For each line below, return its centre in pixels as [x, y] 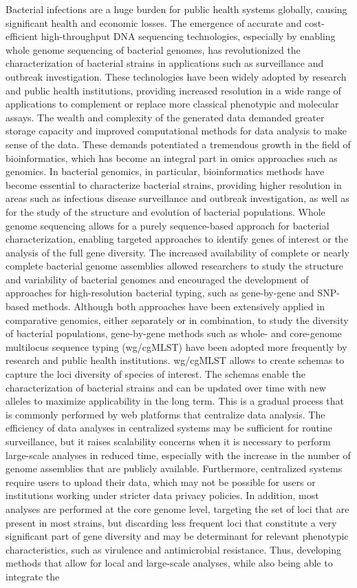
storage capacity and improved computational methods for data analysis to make [176, 131]
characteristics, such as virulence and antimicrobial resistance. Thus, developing [173, 549]
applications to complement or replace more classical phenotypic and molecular [172, 104]
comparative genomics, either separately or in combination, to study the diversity [177, 320]
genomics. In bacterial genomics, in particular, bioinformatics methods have [165, 171]
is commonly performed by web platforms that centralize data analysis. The [165, 414]
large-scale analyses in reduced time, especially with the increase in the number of [178, 455]
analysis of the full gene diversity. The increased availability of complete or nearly [177, 252]
